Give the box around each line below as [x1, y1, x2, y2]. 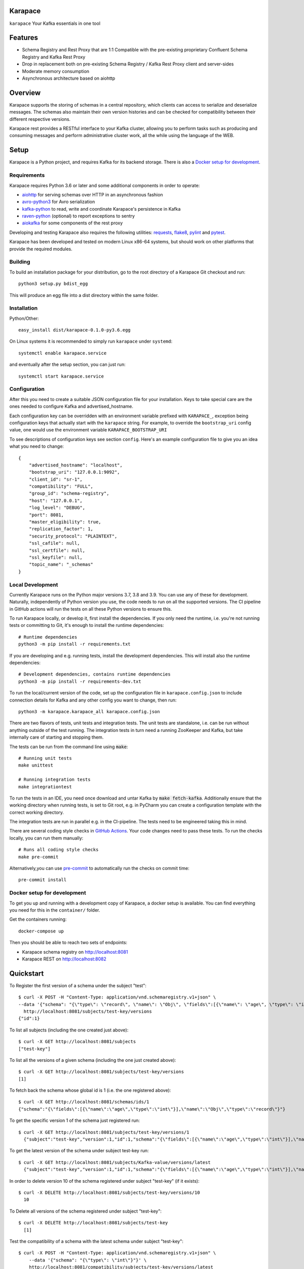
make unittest [18, 762, 53, 769]
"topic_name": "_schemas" [28, 561, 94, 567]
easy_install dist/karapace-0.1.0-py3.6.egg [18, 327, 131, 333]
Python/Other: [9, 315, 39, 321]
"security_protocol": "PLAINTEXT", [28, 533, 118, 539]
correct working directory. [9, 809, 64, 815]
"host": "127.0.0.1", [28, 497, 83, 504]
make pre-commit [18, 854, 59, 860]
